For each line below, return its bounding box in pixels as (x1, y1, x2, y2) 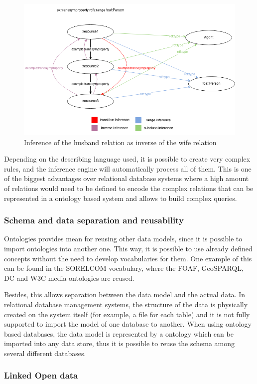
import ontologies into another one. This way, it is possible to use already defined (4, 243, 253, 253)
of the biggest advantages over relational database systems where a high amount (4, 173, 249, 184)
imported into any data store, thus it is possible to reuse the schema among (4, 338, 235, 349)
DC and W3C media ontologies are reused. (4, 272, 134, 283)
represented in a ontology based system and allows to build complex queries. (4, 192, 237, 203)
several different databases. (4, 348, 86, 358)
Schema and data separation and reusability (4, 214, 184, 226)
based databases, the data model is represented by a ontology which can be (4, 328, 234, 339)
